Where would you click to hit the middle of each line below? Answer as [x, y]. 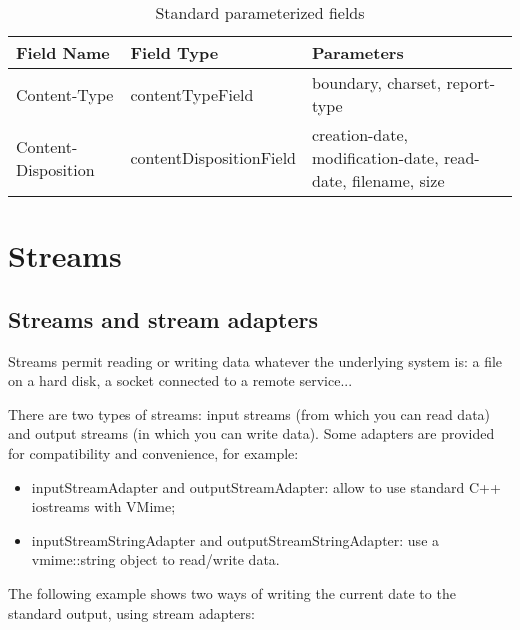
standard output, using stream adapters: [132, 612]
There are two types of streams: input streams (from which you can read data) [249, 413]
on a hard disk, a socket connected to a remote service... [180, 380]
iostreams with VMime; [103, 506]
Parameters [357, 52]
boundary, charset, [376, 82]
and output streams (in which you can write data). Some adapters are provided [251, 433]
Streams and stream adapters [163, 318]
